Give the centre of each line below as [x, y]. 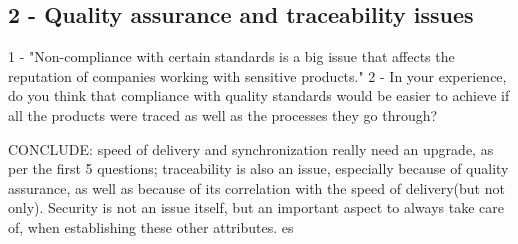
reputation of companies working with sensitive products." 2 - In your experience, [257, 75]
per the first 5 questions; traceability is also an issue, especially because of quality [258, 168]
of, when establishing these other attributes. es [151, 226]
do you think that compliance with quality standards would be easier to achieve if [259, 95]
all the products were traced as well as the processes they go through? [223, 114]
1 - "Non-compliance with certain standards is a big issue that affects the [231, 56]
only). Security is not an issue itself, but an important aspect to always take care [256, 207]
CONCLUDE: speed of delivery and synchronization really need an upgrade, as [251, 148]
